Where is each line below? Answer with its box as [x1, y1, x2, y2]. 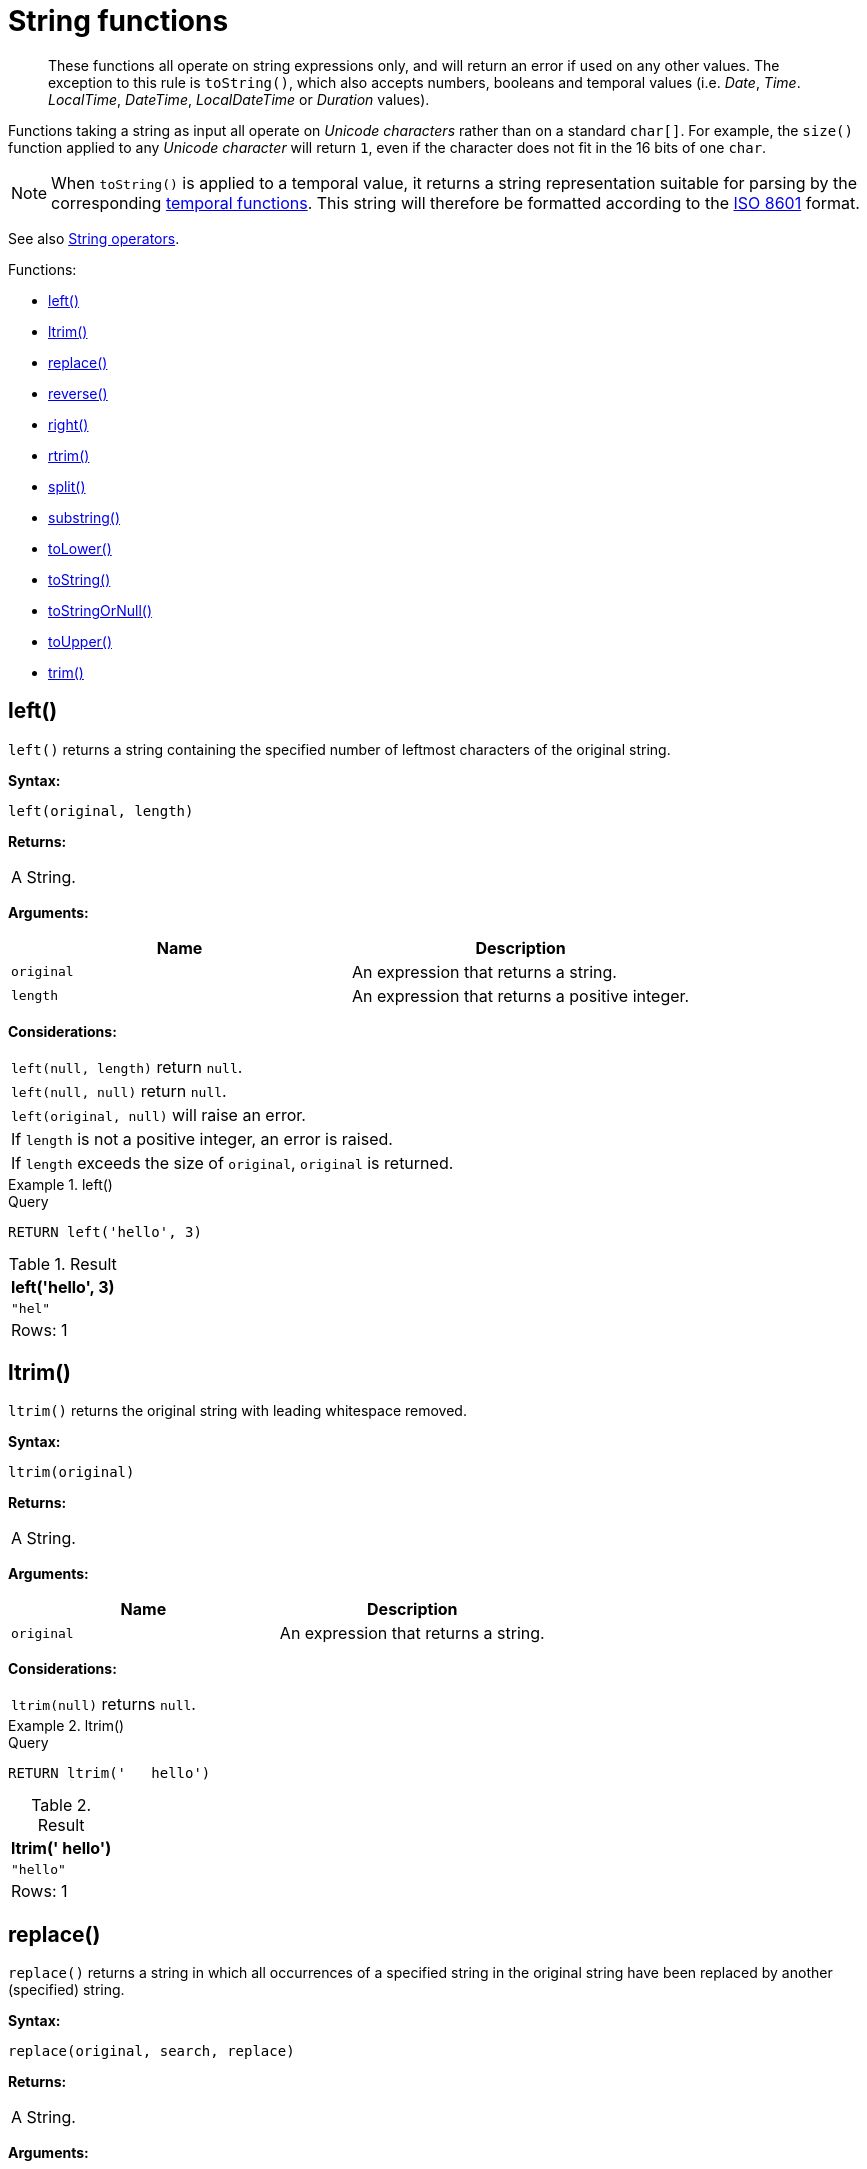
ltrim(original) [8, 1464, 135, 1481]
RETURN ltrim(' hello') [8, 1765, 211, 1782]
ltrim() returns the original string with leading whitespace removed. [8, 1402, 467, 1420]
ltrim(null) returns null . [11, 1694, 196, 1715]
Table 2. [31, 1795, 92, 1816]
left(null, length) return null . [11, 1056, 243, 1077]
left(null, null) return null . [11, 1080, 227, 1101]
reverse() [48, 384, 108, 402]
